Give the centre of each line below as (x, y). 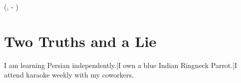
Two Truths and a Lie (80, 41)
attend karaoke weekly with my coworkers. (69, 75)
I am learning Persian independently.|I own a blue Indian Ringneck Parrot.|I (121, 65)
